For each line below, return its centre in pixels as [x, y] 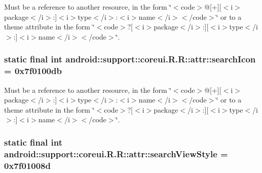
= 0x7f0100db [33, 71]
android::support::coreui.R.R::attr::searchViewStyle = [116, 153]
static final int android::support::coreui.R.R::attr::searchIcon [130, 59]
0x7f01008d [27, 165]
